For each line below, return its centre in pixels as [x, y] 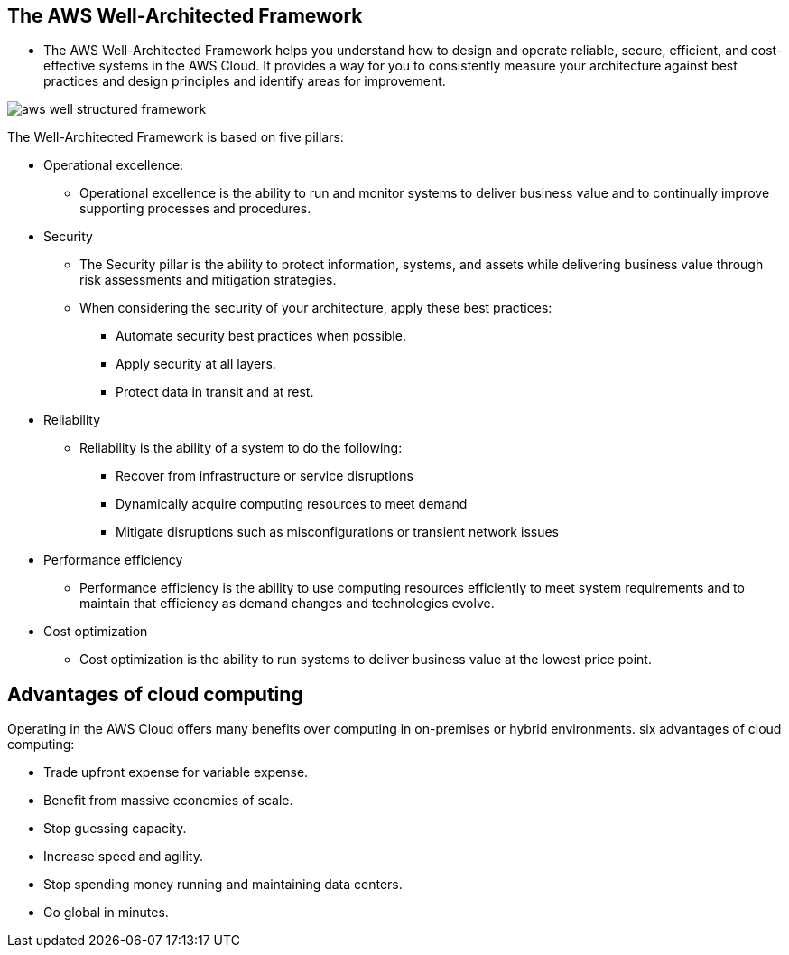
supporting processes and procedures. [195, 209]
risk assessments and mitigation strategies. [208, 280]
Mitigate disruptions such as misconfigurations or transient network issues [337, 532]
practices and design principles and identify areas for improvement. [245, 81]
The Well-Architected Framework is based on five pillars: [176, 137]
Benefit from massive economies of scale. [168, 801]
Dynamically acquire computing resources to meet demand [292, 504]
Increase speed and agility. [123, 857]
